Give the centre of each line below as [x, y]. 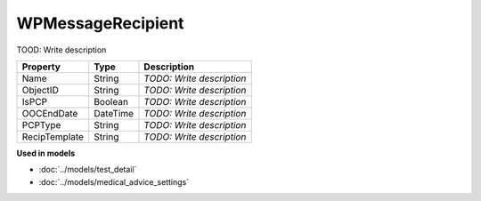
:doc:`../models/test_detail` [88, 170]
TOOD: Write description [61, 50]
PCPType [41, 125]
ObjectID [41, 90]
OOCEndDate [50, 113]
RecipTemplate [53, 136]
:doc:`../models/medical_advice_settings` [114, 181]
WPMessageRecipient [100, 23]
